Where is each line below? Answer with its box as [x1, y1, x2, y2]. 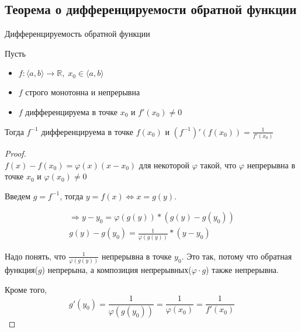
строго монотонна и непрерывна [25, 86, 140, 98]
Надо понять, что [5, 250, 66, 262]
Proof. [5, 147, 26, 159]
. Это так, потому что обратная [181, 250, 292, 262]
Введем [5, 189, 31, 202]
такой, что [200, 158, 237, 171]
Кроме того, [5, 283, 47, 295]
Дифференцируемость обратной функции [5, 27, 150, 40]
